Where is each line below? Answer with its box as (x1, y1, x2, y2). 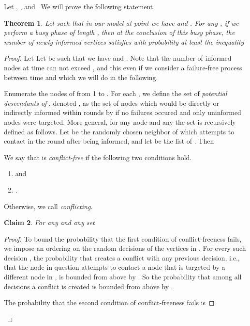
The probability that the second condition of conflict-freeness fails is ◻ (4, 297, 215, 308)
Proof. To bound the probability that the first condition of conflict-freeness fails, (4, 233, 242, 244)
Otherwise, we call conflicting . (4, 201, 93, 211)
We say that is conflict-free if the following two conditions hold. (4, 152, 192, 162)
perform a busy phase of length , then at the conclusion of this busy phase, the (4, 27, 235, 37)
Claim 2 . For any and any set (4, 217, 95, 228)
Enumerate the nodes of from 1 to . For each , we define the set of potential (4, 88, 227, 98)
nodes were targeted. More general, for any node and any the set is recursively (4, 116, 236, 127)
